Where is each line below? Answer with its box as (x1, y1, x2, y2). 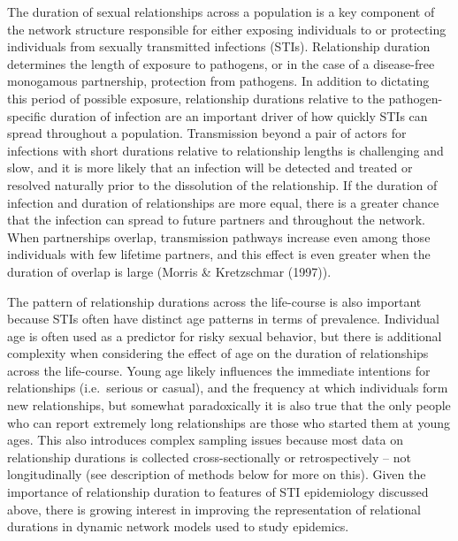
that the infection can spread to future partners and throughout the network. (7, 210, 425, 229)
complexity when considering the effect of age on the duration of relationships (7, 344, 429, 362)
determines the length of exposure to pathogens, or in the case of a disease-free (7, 54, 435, 72)
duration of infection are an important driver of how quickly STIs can (50, 106, 428, 125)
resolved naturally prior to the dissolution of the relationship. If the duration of (7, 175, 438, 194)
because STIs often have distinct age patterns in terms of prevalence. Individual (7, 309, 439, 328)
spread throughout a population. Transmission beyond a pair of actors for (7, 124, 407, 142)
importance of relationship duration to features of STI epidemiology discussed (7, 483, 429, 501)
